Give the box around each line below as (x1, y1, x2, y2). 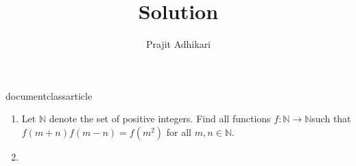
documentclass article (5, 88, 93, 102)
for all (166, 124, 192, 139)
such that (311, 111, 351, 126)
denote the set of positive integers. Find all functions (49, 111, 271, 126)
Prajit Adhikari (145, 37, 211, 51)
